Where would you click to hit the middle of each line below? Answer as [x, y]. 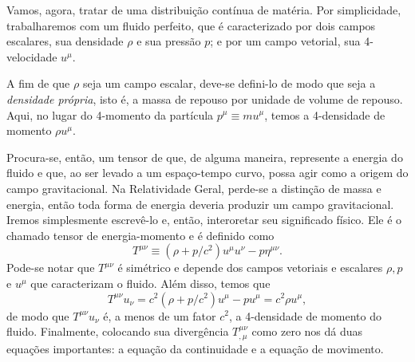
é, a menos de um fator [160, 315]
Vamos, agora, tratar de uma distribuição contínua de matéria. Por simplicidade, [204, 10]
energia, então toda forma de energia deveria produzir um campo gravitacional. [200, 204]
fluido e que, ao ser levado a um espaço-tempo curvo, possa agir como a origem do [207, 173]
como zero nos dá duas [307, 331]
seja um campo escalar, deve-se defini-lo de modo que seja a [229, 83]
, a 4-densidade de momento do [305, 315]
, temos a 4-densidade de [325, 114]
